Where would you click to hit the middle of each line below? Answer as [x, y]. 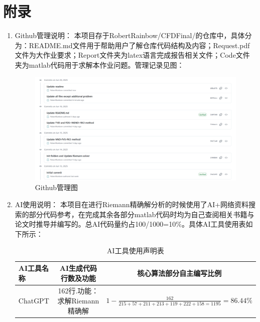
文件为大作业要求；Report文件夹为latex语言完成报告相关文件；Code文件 [132, 55]
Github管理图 [56, 187]
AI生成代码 [78, 268]
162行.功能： [78, 291]
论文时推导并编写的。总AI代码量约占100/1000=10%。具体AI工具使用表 [130, 224]
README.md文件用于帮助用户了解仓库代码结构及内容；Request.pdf [139, 45]
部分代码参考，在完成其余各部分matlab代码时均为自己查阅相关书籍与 [142, 214]
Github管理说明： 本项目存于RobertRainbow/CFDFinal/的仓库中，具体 [130, 35]
